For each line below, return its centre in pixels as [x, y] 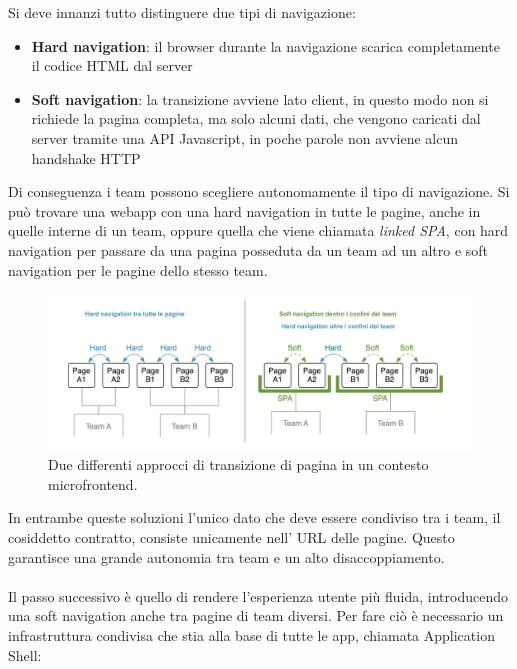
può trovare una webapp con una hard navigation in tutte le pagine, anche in [244, 210]
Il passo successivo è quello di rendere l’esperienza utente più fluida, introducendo [258, 595]
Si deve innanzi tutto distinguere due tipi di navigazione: [182, 12]
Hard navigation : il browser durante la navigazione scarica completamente [265, 45]
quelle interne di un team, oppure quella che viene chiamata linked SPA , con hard [258, 230]
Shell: [25, 654]
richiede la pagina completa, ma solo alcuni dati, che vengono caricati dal [256, 118]
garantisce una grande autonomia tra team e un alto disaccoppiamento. [226, 556]
